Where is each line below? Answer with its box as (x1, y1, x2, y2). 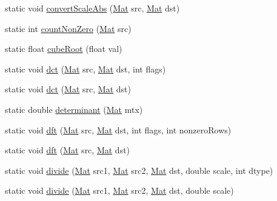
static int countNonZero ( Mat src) (5, 22, 132, 34)
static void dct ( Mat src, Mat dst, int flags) (5, 62, 166, 75)
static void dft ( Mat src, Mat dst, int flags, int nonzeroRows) (5, 123, 232, 136)
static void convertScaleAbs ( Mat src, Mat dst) (5, 2, 180, 14)
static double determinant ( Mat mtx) (5, 103, 143, 115)
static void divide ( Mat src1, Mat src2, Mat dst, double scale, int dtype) (5, 164, 273, 176)
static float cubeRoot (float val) (5, 42, 122, 55)
